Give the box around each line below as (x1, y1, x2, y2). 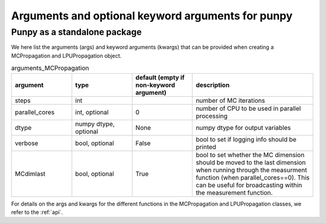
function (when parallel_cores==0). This (196, 173, 310, 181)
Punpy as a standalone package (11, 27, 142, 37)
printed (196, 143, 217, 151)
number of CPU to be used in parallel (196, 104, 301, 112)
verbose (14, 139, 39, 147)
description (196, 80, 230, 89)
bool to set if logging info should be (196, 135, 297, 143)
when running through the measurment (196, 166, 307, 174)
